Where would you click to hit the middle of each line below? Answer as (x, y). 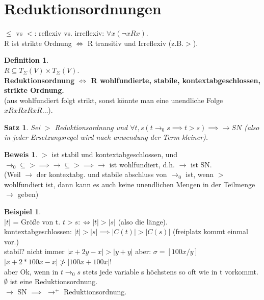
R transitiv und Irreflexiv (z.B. (136, 43)
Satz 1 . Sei (22, 127)
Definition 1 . (27, 60)
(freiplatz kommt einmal (210, 231)
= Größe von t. (37, 221)
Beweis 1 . (21, 154)
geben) (28, 194)
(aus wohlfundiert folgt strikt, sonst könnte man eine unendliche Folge (114, 100)
